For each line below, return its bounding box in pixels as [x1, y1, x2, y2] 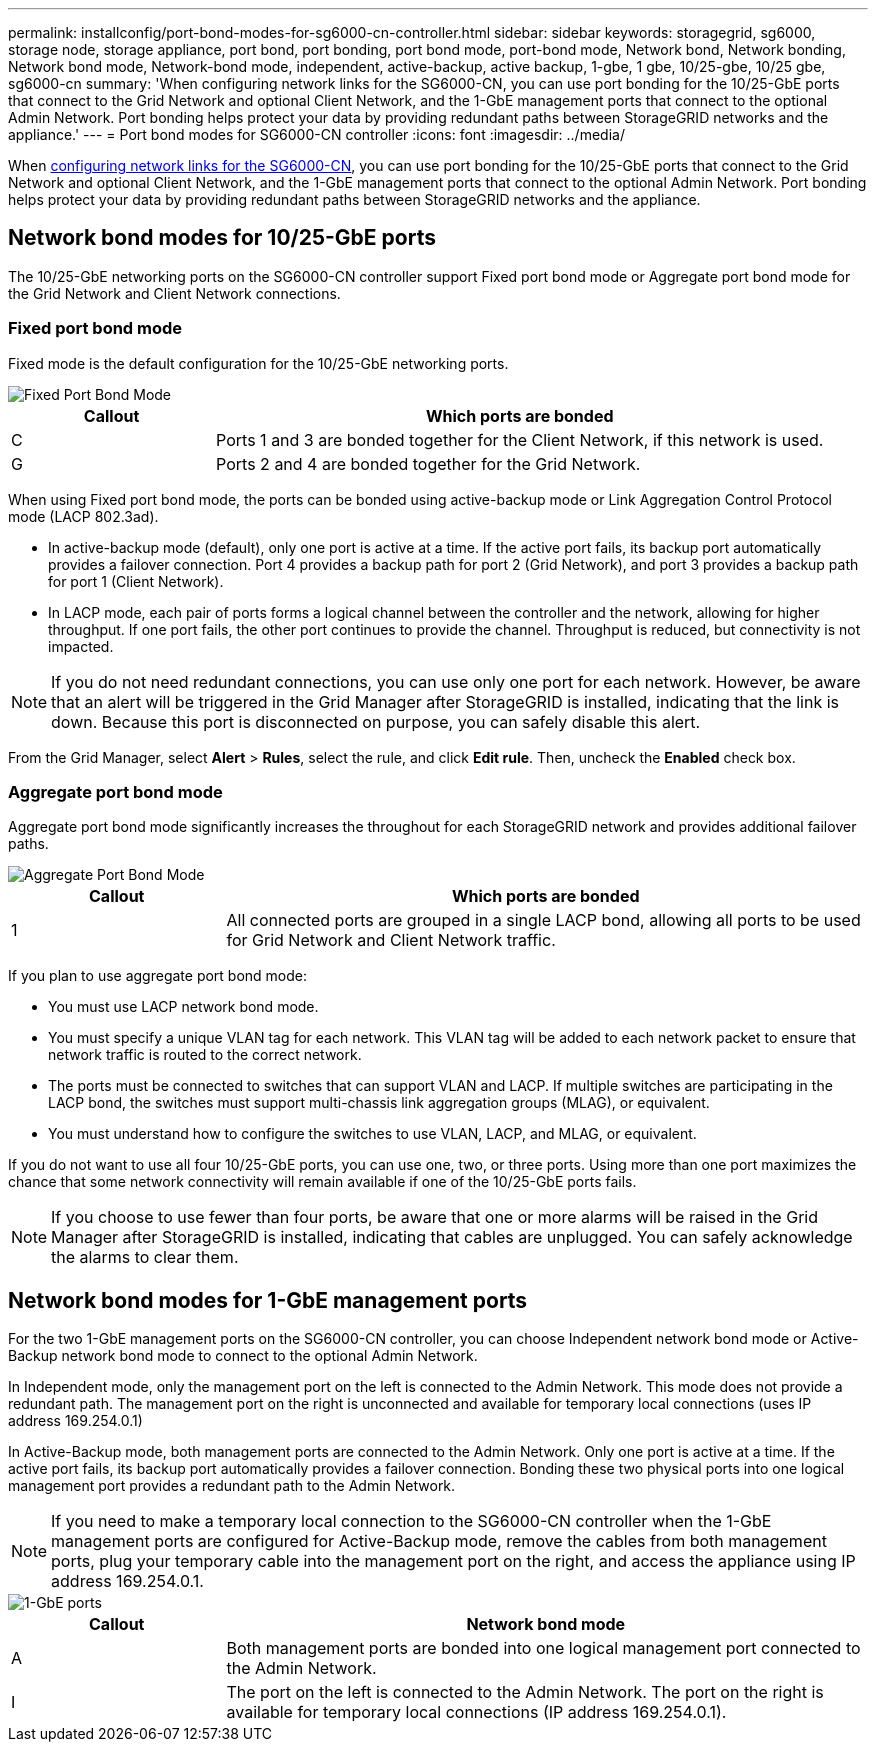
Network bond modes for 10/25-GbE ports [8, 225, 436, 251]
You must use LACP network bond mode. [48, 998, 319, 1016]
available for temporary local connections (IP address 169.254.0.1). [226, 1702, 727, 1723]
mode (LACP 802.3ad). [8, 507, 159, 525]
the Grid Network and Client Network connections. [8, 284, 341, 302]
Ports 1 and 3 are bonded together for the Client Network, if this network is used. [216, 429, 824, 450]
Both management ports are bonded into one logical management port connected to [226, 1638, 861, 1659]
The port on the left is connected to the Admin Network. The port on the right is [226, 1682, 824, 1703]
